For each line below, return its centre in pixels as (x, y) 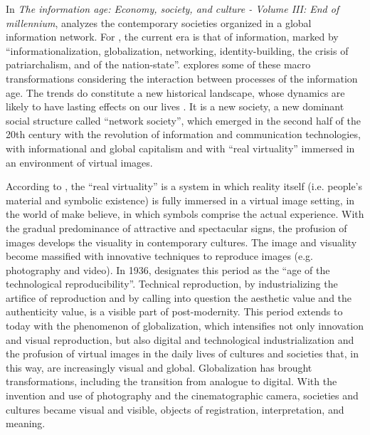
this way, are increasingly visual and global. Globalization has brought (159, 367)
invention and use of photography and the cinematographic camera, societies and (182, 395)
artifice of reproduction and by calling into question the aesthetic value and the (179, 297)
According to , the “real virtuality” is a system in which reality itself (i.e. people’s (184, 186)
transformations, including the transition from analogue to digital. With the (171, 381)
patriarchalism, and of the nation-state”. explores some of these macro (158, 64)
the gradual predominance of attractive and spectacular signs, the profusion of (176, 227)
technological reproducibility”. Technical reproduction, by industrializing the (172, 284)
